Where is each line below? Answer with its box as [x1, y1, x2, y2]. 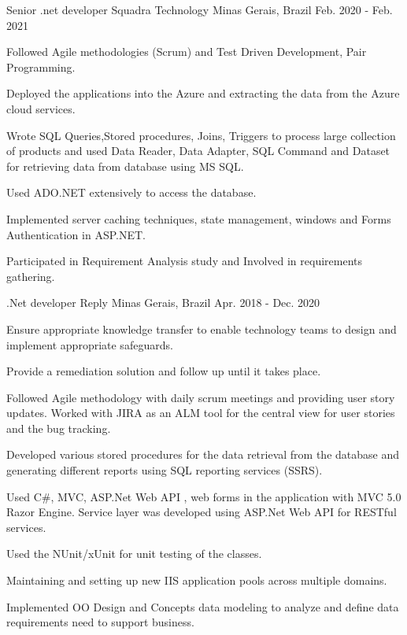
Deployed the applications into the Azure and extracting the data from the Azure [6, 85, 400, 102]
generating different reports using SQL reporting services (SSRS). [6, 462, 323, 478]
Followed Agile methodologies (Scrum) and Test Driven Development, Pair [6, 43, 367, 60]
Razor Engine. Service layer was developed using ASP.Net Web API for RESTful [6, 504, 397, 520]
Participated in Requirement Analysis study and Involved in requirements [6, 253, 362, 269]
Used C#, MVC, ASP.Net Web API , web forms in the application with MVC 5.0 [6, 488, 401, 504]
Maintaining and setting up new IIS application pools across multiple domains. [6, 572, 387, 589]
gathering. [6, 268, 55, 284]
